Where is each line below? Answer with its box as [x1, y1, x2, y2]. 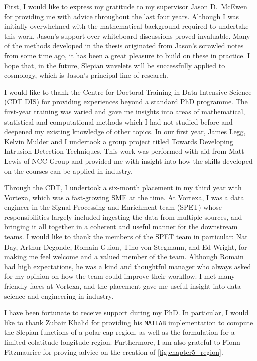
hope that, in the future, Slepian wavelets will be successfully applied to [4, 60, 225, 70]
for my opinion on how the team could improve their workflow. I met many [4, 271, 235, 281]
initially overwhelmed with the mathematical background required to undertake [4, 21, 249, 31]
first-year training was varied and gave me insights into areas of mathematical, [4, 106, 245, 116]
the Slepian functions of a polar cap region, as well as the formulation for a [4, 327, 235, 337]
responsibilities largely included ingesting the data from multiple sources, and [4, 211, 242, 222]
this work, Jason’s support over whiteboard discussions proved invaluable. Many [4, 30, 250, 41]
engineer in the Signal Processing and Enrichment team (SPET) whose [4, 202, 222, 212]
